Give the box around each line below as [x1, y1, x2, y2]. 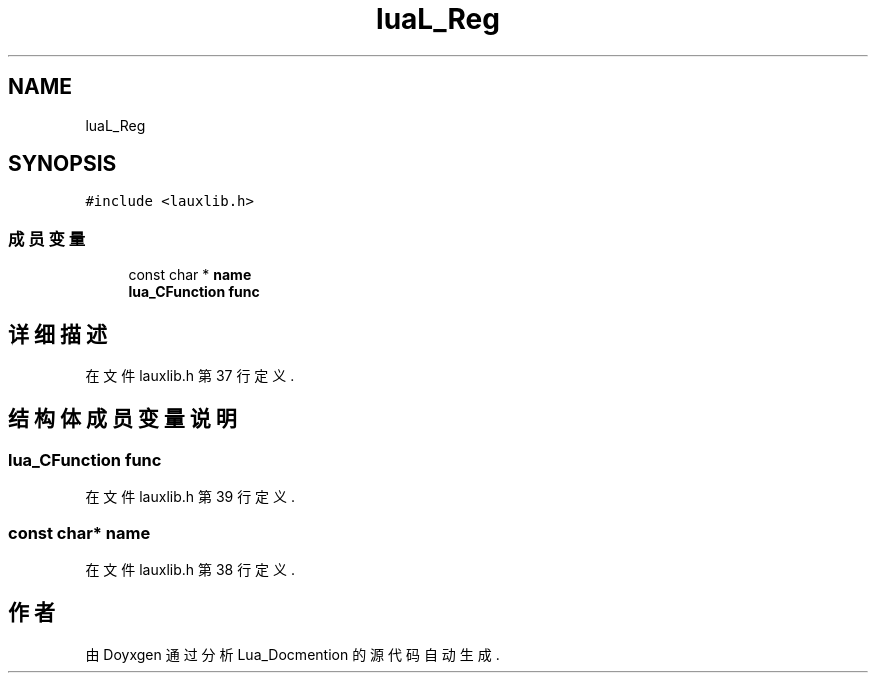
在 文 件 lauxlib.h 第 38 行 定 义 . [85, 561, 296, 578]
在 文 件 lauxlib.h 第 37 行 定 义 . [85, 367, 295, 385]
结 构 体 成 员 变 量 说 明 [8, 406, 237, 432]
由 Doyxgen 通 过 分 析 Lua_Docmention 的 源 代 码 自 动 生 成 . [85, 645, 500, 663]
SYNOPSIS [8, 151, 117, 177]
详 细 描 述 [8, 321, 107, 347]
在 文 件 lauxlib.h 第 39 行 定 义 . [85, 488, 296, 506]
